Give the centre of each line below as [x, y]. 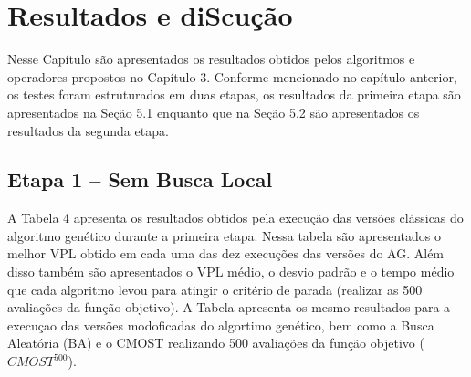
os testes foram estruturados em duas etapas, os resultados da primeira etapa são [234, 94]
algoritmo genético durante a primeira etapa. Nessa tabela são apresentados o [224, 235]
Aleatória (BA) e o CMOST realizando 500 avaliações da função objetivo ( [216, 343]
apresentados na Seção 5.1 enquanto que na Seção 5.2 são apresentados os [214, 112]
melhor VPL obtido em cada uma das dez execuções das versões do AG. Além [226, 253]
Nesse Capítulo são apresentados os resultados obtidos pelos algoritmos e [211, 59]
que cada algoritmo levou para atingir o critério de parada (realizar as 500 [215, 289]
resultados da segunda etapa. [88, 130]
